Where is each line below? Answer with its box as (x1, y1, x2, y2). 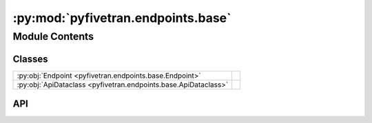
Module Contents (12, 30, 94, 43)
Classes (12, 53, 48, 65)
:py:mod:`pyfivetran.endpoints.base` (12, 10, 231, 25)
